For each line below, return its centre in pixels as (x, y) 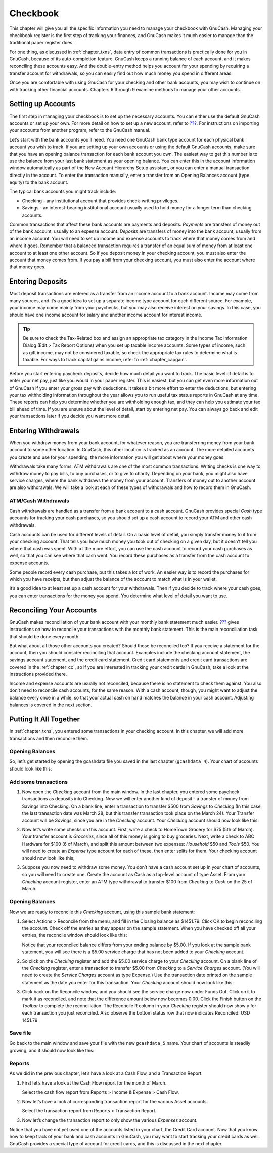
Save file (20, 1033)
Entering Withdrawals (44, 430)
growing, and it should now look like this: (52, 1051)
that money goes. (28, 267)
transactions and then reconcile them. (49, 739)
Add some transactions (39, 782)
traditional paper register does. (41, 43)
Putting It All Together (45, 719)
